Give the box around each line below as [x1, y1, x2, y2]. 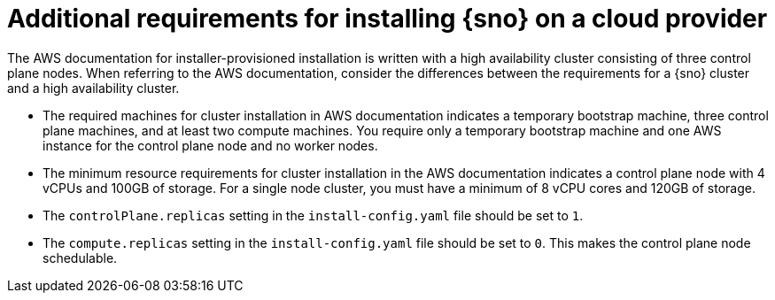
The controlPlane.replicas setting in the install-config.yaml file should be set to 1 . [43, 207, 584, 223]
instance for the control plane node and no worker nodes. [43, 137, 378, 153]
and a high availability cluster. [7, 80, 180, 96]
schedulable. [43, 250, 118, 265]
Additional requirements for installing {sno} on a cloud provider [7, 4, 768, 34]
